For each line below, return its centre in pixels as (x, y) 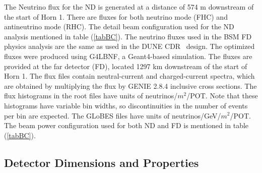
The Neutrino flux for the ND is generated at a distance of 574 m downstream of (129, 7)
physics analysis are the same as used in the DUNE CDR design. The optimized (129, 46)
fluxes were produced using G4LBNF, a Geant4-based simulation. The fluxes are (128, 56)
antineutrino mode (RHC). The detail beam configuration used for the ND (119, 26)
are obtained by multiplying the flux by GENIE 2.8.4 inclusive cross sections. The (130, 85)
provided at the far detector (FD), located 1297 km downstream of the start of (126, 66)
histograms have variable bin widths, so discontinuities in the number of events (126, 105)
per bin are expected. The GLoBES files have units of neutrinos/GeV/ (113, 115)
